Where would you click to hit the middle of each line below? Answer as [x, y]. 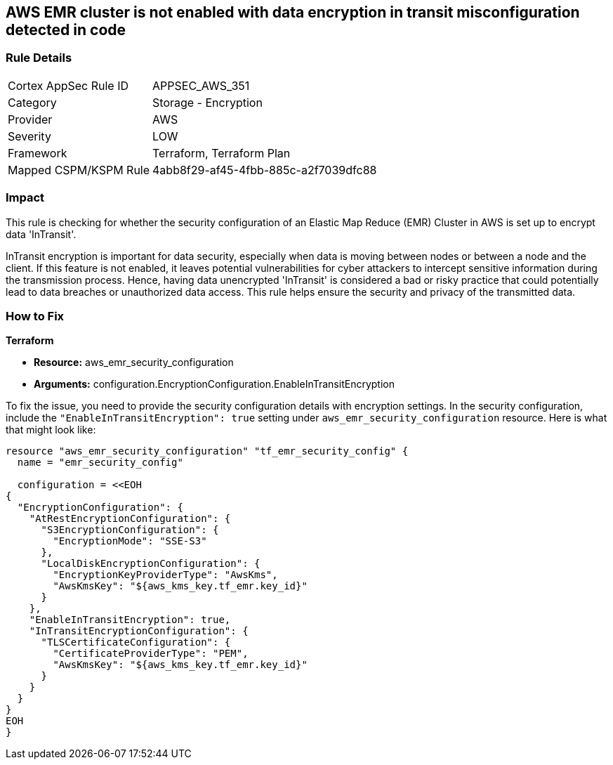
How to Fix [35, 316]
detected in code [66, 30]
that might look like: [51, 430]
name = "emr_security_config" [100, 463]
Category [32, 102]
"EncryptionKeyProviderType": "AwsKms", [165, 575]
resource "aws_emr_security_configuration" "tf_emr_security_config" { [207, 451]
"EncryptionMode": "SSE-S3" [130, 541]
